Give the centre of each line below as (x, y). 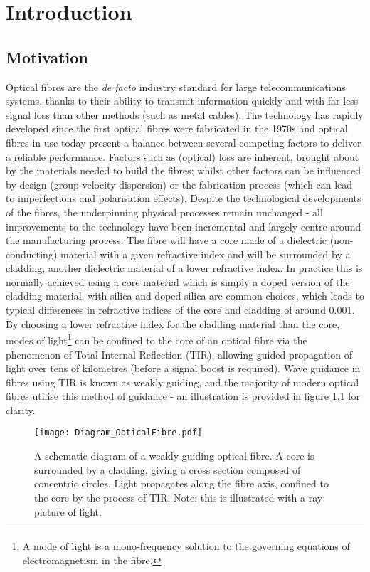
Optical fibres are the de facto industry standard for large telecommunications (176, 86)
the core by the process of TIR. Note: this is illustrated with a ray (179, 497)
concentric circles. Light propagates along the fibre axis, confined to (181, 483)
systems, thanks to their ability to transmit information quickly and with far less (182, 101)
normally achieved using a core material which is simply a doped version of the (178, 281)
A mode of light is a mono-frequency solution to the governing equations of (186, 546)
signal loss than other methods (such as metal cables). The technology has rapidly (185, 114)
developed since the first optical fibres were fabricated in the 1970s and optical (177, 128)
